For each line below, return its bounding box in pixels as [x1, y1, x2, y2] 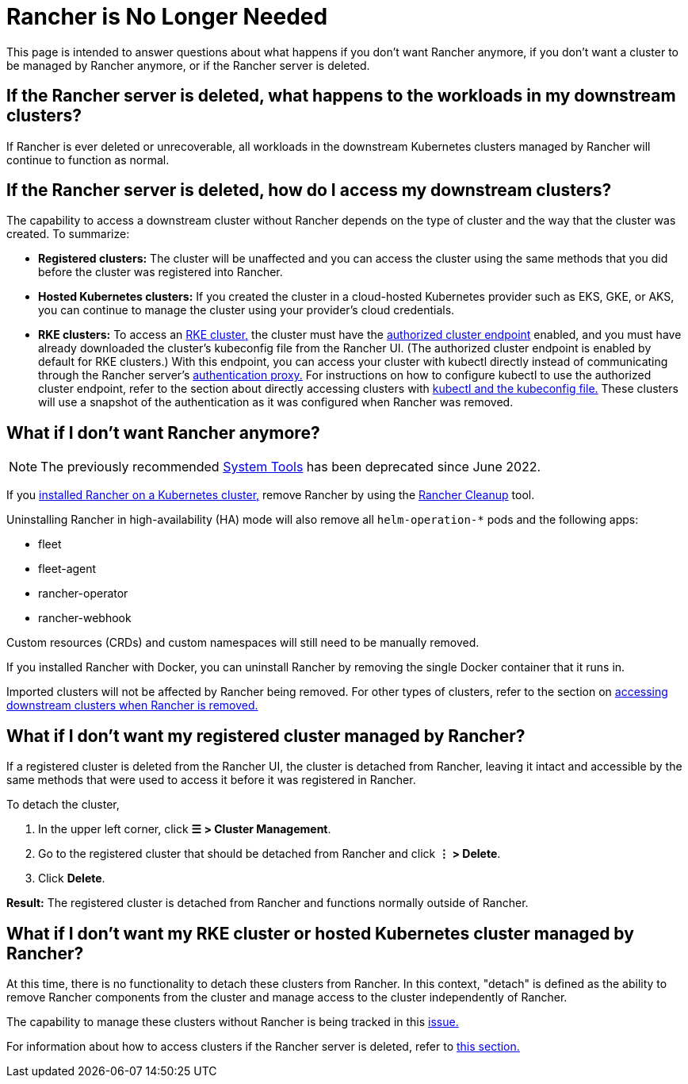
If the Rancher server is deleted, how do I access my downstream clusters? [6, 180, 612, 201]
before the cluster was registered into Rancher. [38, 265, 283, 279]
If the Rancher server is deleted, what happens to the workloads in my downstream [6, 86, 676, 106]
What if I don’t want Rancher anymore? [6, 422, 320, 443]
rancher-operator [38, 586, 128, 601]
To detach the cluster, [6, 798, 120, 812]
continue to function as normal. [6, 152, 170, 167]
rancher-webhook [38, 611, 132, 625]
